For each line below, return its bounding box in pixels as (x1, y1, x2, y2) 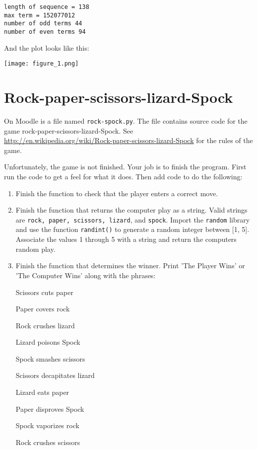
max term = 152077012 (4, 11, 75, 19)
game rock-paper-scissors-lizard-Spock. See (4, 125, 133, 136)
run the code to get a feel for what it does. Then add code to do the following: (4, 171, 243, 182)
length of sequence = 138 (4, 3, 89, 10)
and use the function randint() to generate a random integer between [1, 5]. (15, 224, 250, 234)
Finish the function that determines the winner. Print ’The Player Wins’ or (15, 260, 245, 271)
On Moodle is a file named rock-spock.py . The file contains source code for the (4, 116, 248, 126)
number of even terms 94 (4, 28, 86, 35)
